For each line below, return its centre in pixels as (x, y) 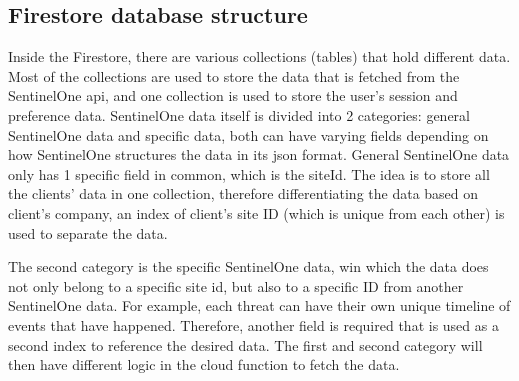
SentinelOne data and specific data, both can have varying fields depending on (248, 134)
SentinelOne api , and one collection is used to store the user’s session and (233, 95)
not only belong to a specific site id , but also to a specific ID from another (236, 285)
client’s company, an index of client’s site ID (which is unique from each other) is (256, 212)
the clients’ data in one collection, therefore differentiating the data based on (243, 193)
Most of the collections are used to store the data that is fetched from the (234, 75)
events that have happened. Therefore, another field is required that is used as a (253, 324)
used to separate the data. (88, 232)
